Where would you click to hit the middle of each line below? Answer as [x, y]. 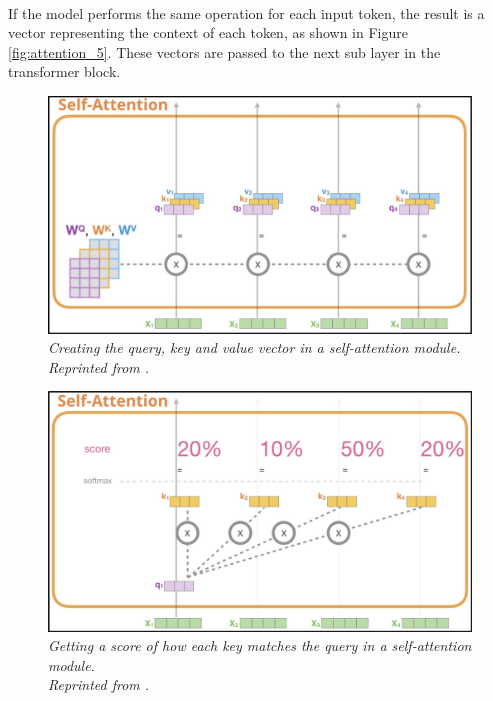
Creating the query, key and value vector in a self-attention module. [254, 347]
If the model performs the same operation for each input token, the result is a [246, 12]
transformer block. [64, 71]
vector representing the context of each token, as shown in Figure [208, 32]
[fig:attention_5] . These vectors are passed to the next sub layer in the [224, 51]
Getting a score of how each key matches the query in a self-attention [260, 645]
